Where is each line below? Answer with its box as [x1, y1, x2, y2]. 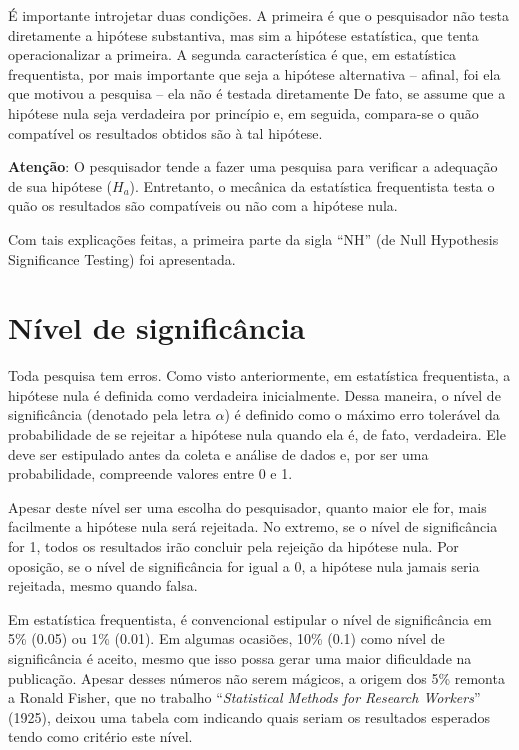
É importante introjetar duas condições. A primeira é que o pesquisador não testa [8, 5, 509, 25]
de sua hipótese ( [8, 175, 112, 196]
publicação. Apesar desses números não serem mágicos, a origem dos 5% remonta [8, 667, 505, 688]
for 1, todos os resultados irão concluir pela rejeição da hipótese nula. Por [8, 536, 459, 556]
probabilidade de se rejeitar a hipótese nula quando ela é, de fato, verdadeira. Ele [8, 424, 506, 445]
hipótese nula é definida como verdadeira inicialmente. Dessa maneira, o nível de [8, 384, 501, 405]
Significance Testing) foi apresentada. [8, 248, 236, 269]
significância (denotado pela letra [8, 404, 211, 425]
